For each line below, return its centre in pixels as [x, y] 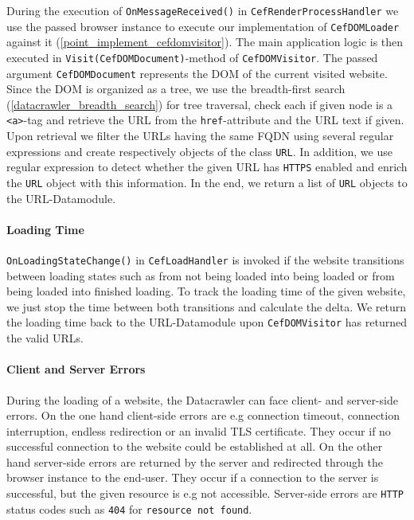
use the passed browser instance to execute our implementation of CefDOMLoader [203, 26]
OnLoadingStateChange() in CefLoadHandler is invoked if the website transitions [205, 260]
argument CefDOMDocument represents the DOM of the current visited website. [197, 73]
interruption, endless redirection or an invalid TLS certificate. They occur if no [199, 430]
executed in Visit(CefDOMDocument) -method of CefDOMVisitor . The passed [192, 57]
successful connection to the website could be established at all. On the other [195, 446]
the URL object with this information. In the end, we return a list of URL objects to [207, 182]
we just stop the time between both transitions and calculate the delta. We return [207, 306]
